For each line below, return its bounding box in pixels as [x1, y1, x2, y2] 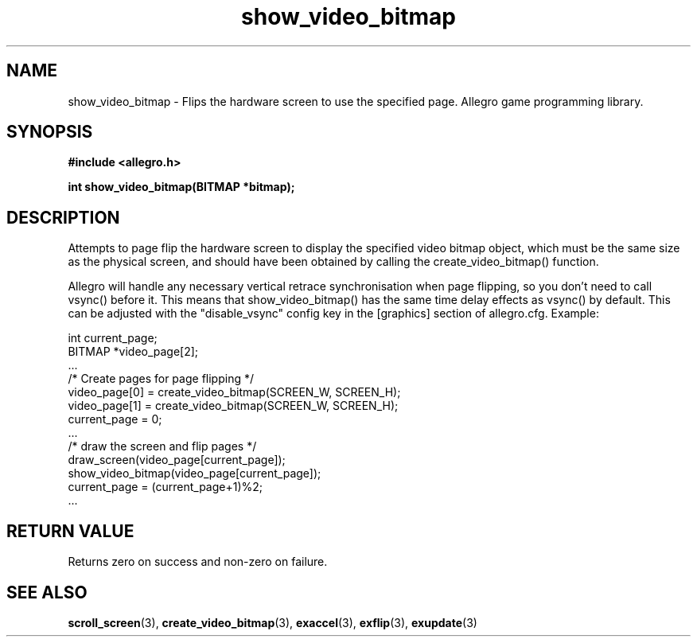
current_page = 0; [68, 412, 162, 427]
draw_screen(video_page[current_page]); [68, 453, 286, 467]
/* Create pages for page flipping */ [68, 372, 254, 386]
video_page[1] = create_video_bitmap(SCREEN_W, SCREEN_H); [68, 399, 399, 413]
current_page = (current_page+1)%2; [68, 480, 263, 494]
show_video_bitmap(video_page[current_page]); [68, 466, 321, 481]
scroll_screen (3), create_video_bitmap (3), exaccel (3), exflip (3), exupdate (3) [68, 615, 477, 629]
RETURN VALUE [6, 520, 134, 541]
